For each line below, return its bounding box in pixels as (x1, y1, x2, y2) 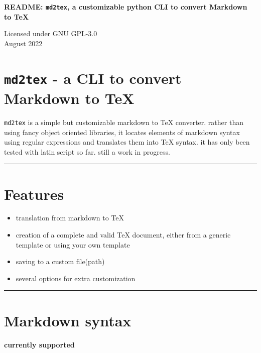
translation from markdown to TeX (16, 212, 124, 223)
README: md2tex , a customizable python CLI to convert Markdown (4, 2, 247, 12)
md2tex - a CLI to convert (4, 67, 182, 88)
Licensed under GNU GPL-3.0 (4, 28, 97, 39)
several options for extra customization (16, 273, 136, 283)
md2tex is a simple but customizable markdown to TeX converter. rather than (4, 116, 243, 127)
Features (4, 183, 64, 204)
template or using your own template (16, 239, 130, 250)
